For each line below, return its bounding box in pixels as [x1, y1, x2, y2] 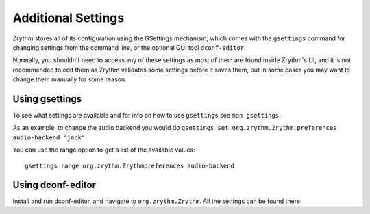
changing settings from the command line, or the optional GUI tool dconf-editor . [12, 43, 246, 51]
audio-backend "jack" [12, 133, 86, 142]
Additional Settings [12, 10, 125, 25]
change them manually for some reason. [12, 75, 127, 83]
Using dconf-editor [12, 179, 96, 191]
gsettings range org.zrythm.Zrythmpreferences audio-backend [25, 161, 234, 170]
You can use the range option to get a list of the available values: [12, 146, 195, 154]
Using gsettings [12, 93, 82, 105]
